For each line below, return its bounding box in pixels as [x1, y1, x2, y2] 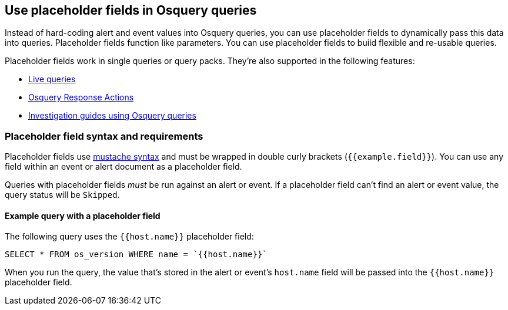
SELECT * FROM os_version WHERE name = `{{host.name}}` [5, 250, 268, 260]
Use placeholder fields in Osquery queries [5, 3, 257, 18]
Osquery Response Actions [28, 92, 134, 103]
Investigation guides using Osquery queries [28, 110, 196, 121]
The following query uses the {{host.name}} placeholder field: [5, 231, 254, 242]
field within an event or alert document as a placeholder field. [5, 161, 242, 172]
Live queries [28, 74, 76, 85]
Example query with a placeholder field [5, 210, 161, 221]
